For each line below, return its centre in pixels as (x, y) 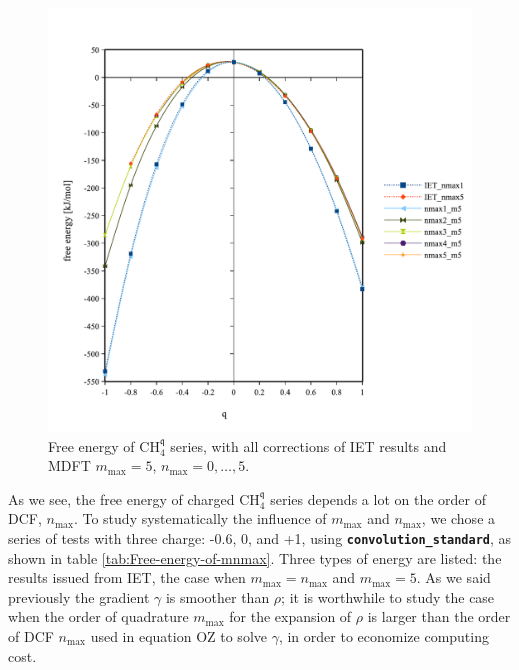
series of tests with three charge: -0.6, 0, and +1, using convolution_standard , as (260, 537)
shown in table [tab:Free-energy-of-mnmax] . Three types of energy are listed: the (255, 557)
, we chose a (458, 518)
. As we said (453, 577)
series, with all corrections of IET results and (308, 445)
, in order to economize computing (383, 636)
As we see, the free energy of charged (121, 498)
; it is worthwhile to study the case (388, 596)
